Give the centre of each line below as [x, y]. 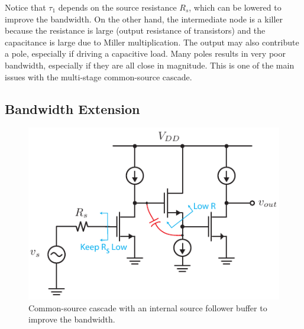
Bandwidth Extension [72, 108]
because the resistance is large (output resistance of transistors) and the [135, 30]
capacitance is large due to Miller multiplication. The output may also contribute [152, 42]
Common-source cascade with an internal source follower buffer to [148, 307]
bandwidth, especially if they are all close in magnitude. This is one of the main [150, 65]
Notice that [25, 7]
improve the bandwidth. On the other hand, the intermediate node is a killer [144, 19]
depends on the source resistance [117, 7]
